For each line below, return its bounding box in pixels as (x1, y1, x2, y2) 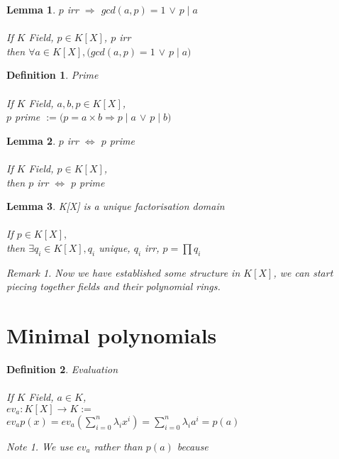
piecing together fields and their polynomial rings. (6, 279, 221, 294)
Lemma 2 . (6, 133, 56, 148)
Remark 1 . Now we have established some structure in (6, 265, 240, 280)
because (177, 438, 209, 453)
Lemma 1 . (6, 2, 56, 16)
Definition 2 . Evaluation (6, 362, 118, 377)
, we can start (273, 265, 333, 280)
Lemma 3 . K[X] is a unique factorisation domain (6, 199, 225, 214)
